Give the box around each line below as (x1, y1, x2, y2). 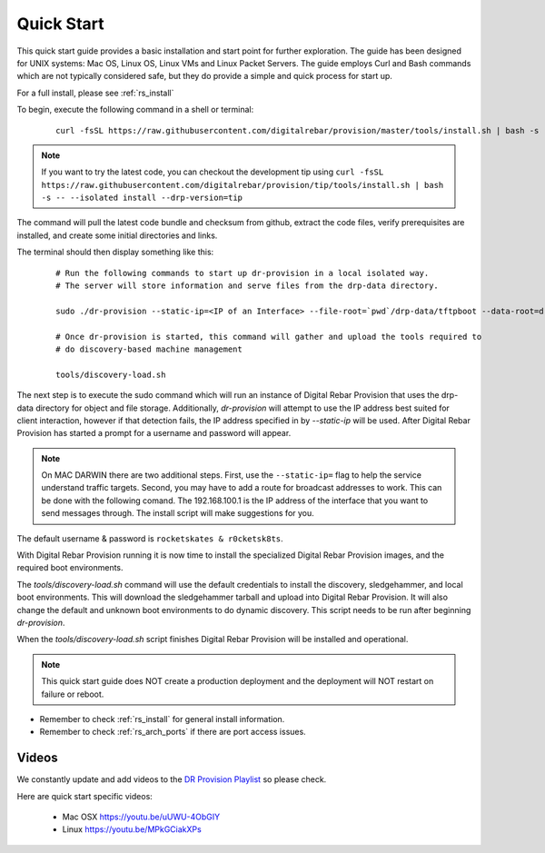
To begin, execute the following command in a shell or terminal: (16, 104, 254, 115)
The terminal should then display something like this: (16, 246, 214, 258)
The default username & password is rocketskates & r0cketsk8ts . (16, 532, 283, 544)
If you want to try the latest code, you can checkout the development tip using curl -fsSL (41, 166, 384, 177)
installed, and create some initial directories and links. (16, 230, 218, 241)
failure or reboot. (41, 689, 104, 699)
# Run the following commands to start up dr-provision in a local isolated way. (55, 268, 430, 278)
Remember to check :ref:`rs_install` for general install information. (39, 713, 285, 724)
